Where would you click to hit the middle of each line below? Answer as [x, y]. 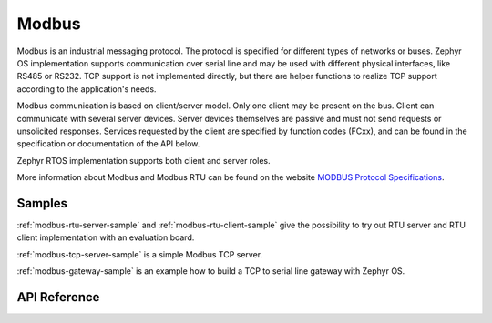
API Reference [58, 297]
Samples [42, 203]
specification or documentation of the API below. [108, 144]
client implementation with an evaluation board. [106, 237]
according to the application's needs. [87, 89]
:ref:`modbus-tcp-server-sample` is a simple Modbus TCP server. [140, 254]
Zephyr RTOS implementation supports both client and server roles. [143, 160]
